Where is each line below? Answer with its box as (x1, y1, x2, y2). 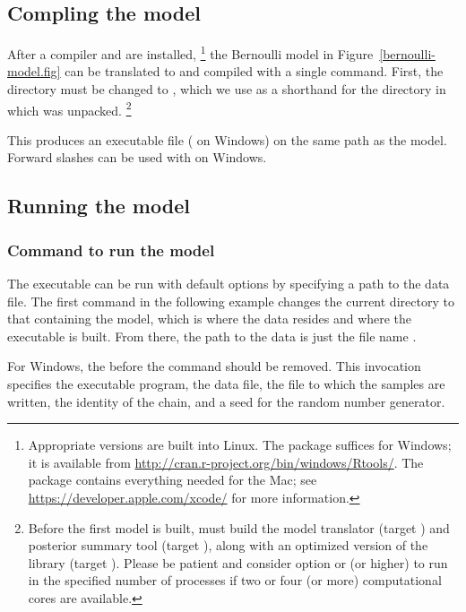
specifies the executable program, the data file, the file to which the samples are (7, 375, 445, 393)
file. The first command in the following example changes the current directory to (7, 291, 454, 310)
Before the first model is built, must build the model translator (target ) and (28, 518, 450, 537)
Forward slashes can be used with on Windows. (7, 148, 267, 167)
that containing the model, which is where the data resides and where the (7, 309, 412, 328)
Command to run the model (7, 238, 215, 261)
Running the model (7, 192, 190, 220)
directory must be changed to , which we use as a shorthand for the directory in (7, 80, 446, 99)
